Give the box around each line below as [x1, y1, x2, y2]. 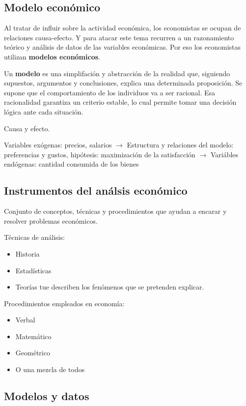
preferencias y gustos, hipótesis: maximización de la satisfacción [4, 149, 195, 159]
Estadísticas [15, 265, 52, 275]
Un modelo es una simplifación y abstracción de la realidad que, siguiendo [4, 68, 230, 78]
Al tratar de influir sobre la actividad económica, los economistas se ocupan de [4, 23, 241, 33]
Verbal [15, 315, 35, 325]
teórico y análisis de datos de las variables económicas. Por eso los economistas [4, 42, 241, 52]
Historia [15, 248, 40, 259]
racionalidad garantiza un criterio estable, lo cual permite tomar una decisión [4, 97, 237, 107]
